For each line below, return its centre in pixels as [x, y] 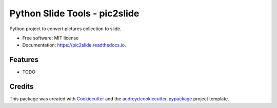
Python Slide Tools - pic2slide [74, 13]
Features [24, 60]
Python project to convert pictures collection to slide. [65, 29]
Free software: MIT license [51, 38]
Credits [22, 87]
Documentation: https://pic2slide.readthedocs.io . [74, 45]
